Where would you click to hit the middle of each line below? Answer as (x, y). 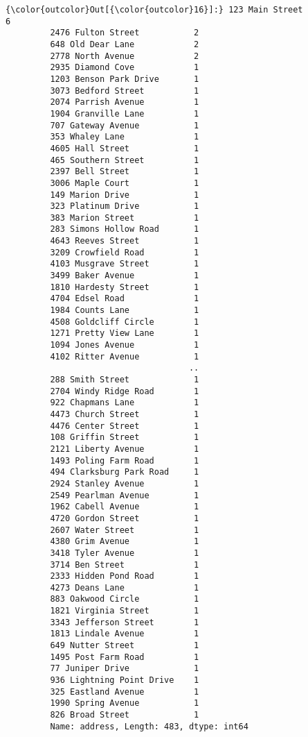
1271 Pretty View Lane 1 (125, 333)
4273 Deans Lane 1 (125, 587)
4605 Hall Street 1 (125, 148)
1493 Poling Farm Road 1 (125, 460)
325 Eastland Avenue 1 (125, 692)
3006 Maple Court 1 (125, 183)
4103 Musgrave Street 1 (125, 264)
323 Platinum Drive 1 (125, 206)
